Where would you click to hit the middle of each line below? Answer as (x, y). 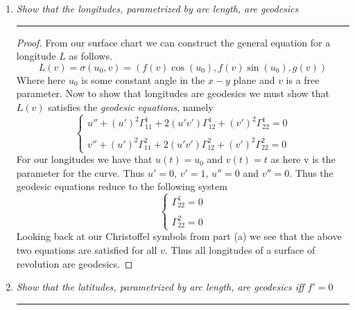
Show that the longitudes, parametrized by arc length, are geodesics (157, 8)
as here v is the (303, 159)
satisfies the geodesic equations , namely (131, 106)
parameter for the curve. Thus (80, 172)
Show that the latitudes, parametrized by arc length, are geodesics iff (160, 287)
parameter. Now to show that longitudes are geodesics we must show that (173, 93)
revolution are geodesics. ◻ (75, 263)
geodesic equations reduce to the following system (122, 186)
